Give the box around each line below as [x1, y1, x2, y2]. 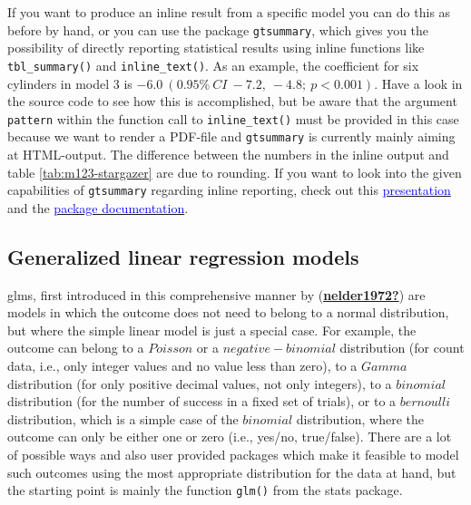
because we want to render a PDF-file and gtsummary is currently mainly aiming [7, 127, 456, 146]
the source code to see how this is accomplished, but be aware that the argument [7, 92, 457, 111]
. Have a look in [374, 73, 463, 92]
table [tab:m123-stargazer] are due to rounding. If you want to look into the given [7, 162, 462, 181]
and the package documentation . [7, 198, 189, 217]
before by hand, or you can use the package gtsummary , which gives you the [7, 20, 429, 39]
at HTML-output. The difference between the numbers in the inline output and [7, 145, 449, 163]
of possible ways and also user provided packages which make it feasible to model [7, 444, 459, 463]
